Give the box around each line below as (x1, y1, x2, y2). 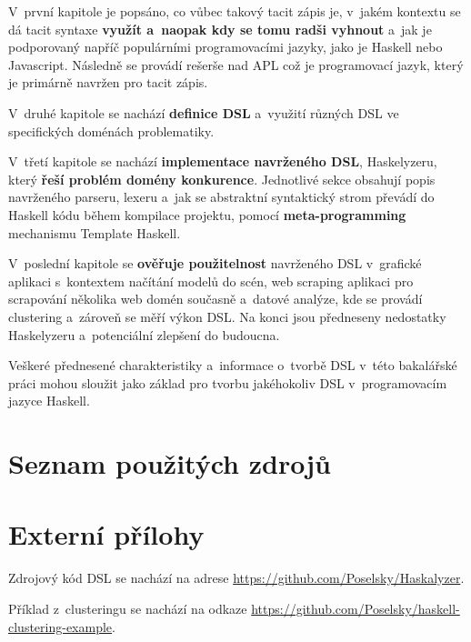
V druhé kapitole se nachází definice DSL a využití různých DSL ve (8, 103, 399, 122)
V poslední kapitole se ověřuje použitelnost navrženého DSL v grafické (8, 254, 422, 273)
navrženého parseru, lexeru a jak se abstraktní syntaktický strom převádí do (8, 187, 435, 206)
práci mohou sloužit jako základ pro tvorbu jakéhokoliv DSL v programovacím (8, 373, 447, 392)
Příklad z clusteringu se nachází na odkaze (8, 598, 247, 617)
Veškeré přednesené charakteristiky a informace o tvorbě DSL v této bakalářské (8, 356, 457, 375)
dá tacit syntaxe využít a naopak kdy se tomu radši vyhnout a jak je (8, 19, 432, 38)
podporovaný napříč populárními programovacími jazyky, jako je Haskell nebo (8, 37, 443, 56)
